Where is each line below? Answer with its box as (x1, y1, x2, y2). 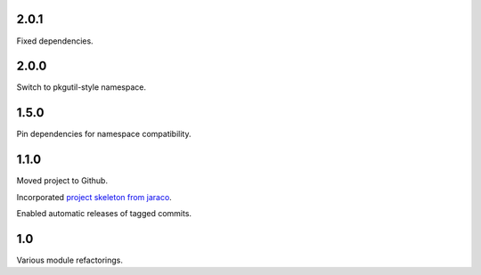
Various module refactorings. (16, 255, 124, 265)
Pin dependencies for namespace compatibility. (16, 129, 192, 140)
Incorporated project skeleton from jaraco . (16, 191, 173, 202)
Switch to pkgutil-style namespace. (16, 82, 147, 93)
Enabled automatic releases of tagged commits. (16, 208, 192, 219)
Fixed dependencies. (16, 36, 94, 46)
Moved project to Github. (16, 175, 109, 186)
